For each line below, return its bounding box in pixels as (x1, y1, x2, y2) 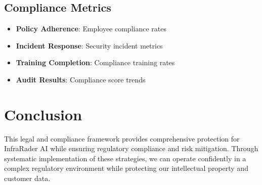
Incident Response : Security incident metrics (16, 40, 163, 51)
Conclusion (4, 104, 82, 124)
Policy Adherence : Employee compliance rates (16, 23, 166, 34)
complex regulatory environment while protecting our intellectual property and (4, 163, 248, 173)
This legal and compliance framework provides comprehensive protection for (4, 133, 240, 144)
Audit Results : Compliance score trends (16, 74, 146, 84)
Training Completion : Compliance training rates (16, 57, 175, 68)
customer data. (4, 173, 51, 183)
